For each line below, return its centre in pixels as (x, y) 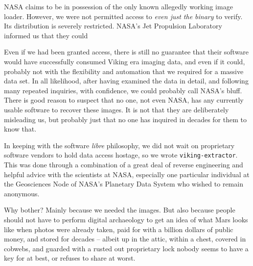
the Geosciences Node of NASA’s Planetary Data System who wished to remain (124, 184)
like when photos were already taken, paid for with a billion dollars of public (119, 229)
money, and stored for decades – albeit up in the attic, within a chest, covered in (125, 239)
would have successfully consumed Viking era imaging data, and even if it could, (125, 61)
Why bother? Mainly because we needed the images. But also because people (120, 210)
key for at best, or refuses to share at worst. (70, 258)
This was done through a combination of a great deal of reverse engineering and (124, 164)
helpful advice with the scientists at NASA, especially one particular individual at (127, 174)
